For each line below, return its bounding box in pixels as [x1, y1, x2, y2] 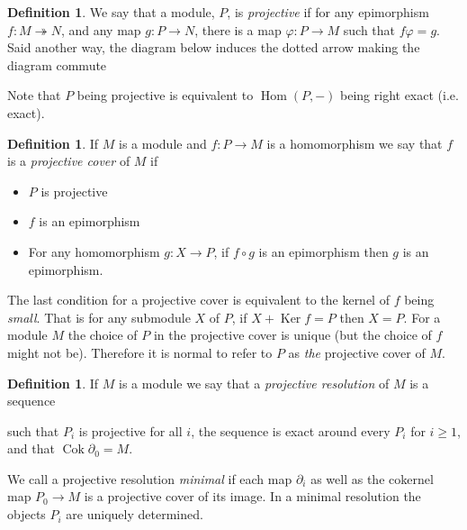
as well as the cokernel [310, 469, 434, 488]
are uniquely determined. [66, 505, 203, 524]
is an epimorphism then [258, 242, 389, 260]
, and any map [60, 20, 141, 39]
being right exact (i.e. [340, 86, 459, 105]
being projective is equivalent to [76, 86, 254, 105]
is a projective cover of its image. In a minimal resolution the [84, 487, 421, 506]
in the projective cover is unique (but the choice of [153, 325, 432, 344]
